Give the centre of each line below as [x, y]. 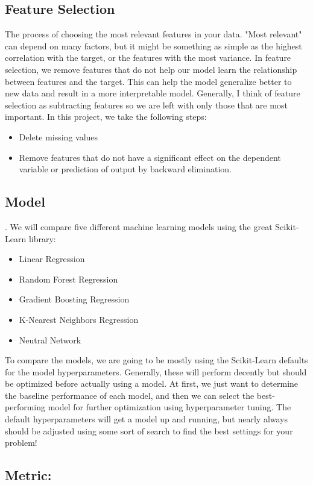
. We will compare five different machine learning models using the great [139, 226]
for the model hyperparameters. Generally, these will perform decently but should [156, 371]
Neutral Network [50, 339]
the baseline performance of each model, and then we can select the [130, 395]
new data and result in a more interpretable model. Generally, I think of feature [153, 93]
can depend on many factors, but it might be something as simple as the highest [153, 45]
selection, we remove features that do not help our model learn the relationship [151, 69]
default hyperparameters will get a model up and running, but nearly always [147, 419]
